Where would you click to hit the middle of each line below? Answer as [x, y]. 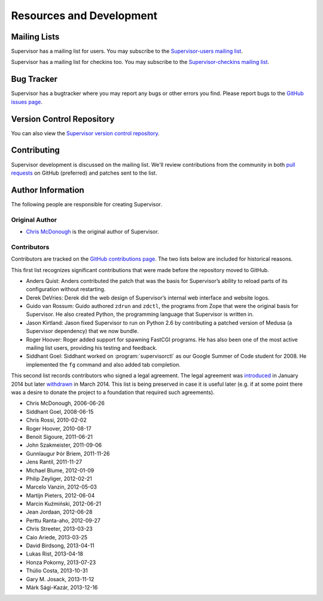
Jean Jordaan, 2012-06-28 [59, 512]
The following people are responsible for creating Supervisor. [87, 204]
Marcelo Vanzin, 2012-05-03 [61, 487]
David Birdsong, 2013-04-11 [60, 546]
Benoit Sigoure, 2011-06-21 [59, 437]
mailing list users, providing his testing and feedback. [92, 348]
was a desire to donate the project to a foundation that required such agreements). [113, 392]
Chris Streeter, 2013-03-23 [59, 529]
